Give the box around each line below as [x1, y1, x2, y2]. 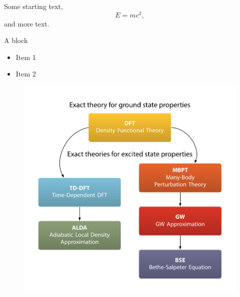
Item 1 [15, 51, 36, 62]
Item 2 [15, 68, 36, 79]
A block [4, 35, 28, 45]
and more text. [4, 18, 49, 28]
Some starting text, [4, 1, 63, 11]
